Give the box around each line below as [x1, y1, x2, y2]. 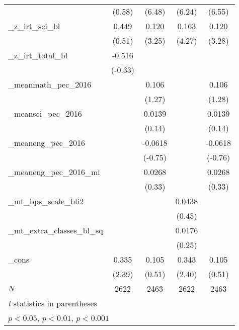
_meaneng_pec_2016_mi [8, 166, 100, 178]
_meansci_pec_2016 [8, 108, 82, 119]
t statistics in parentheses [8, 297, 97, 309]
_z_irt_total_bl [8, 49, 68, 61]
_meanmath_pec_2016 [8, 78, 92, 90]
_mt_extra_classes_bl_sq [8, 224, 103, 236]
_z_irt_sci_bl [8, 20, 60, 32]
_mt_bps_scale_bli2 [8, 195, 84, 207]
